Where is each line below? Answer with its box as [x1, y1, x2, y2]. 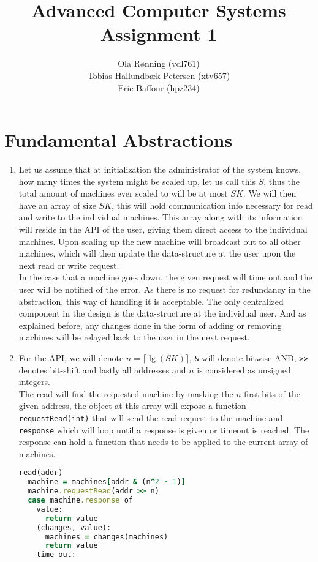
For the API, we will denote [18, 351, 124, 364]
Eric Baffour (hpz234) [118, 81, 200, 94]
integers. [18, 375, 50, 388]
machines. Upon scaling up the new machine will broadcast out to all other [18, 234, 301, 247]
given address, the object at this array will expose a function [18, 399, 246, 412]
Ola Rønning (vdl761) [118, 57, 200, 70]
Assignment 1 [100, 21, 218, 47]
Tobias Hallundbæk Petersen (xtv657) [87, 69, 230, 81]
